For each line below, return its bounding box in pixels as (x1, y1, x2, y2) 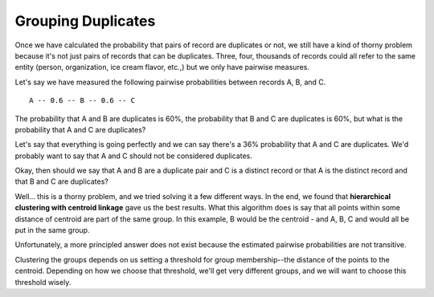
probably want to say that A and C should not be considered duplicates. (14, 151, 253, 161)
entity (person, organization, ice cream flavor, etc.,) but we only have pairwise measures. (14, 63, 309, 72)
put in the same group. (14, 226, 90, 235)
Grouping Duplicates (14, 12, 156, 30)
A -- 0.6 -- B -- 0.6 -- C (29, 96, 136, 105)
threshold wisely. (14, 277, 72, 287)
